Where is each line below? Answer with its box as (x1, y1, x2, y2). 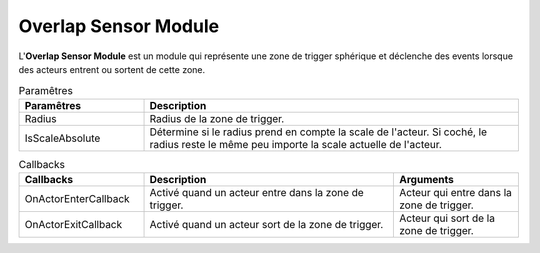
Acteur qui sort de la (398, 211, 495, 225)
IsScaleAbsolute (24, 131, 101, 145)
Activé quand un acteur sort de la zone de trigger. (149, 218, 384, 232)
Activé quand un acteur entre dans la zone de (149, 186, 364, 200)
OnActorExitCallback (24, 218, 123, 232)
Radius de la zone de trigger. (149, 111, 285, 125)
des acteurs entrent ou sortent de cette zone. (18, 63, 206, 75)
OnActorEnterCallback (24, 192, 130, 206)
